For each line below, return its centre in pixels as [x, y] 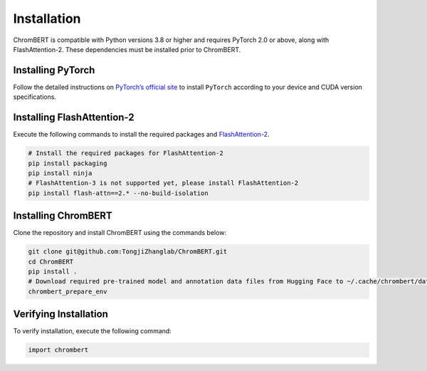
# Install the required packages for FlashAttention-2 [126, 153]
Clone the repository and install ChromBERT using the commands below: [120, 233]
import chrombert [58, 350]
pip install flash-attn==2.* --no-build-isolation [118, 193]
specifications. [35, 97]
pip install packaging [68, 163]
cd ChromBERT [51, 261]
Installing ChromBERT [63, 216]
